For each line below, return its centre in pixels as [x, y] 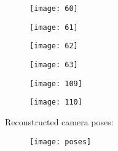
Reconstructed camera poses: [59, 121]
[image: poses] [61, 142]
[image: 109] [56, 83]
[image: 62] [54, 46]
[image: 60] [54, 9]
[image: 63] [54, 64]
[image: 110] [56, 102]
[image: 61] [54, 27]
